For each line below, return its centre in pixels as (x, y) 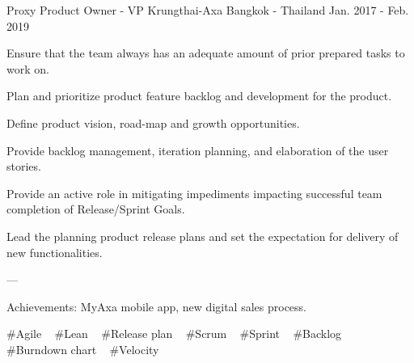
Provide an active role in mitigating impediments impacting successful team (194, 193)
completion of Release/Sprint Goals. (96, 209)
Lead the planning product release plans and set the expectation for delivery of (203, 236)
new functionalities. (55, 252)
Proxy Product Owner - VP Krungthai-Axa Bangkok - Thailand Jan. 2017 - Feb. (208, 10)
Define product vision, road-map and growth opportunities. (153, 122)
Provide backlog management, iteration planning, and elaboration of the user (198, 150)
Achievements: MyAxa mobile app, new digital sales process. (156, 306)
